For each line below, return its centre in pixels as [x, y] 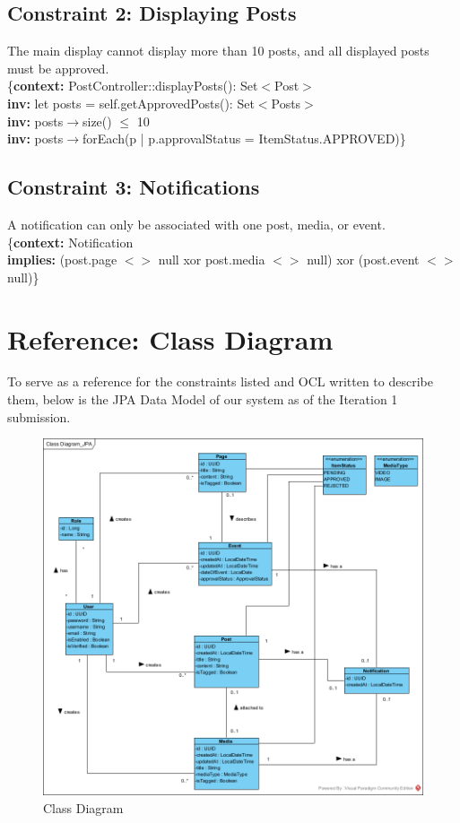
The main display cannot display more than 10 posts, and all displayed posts [218, 51]
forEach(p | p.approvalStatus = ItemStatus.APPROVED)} [244, 139]
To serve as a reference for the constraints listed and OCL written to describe [220, 381]
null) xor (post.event [363, 260]
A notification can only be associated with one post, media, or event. [196, 224]
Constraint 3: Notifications [134, 187]
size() [97, 121]
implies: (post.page [62, 260]
